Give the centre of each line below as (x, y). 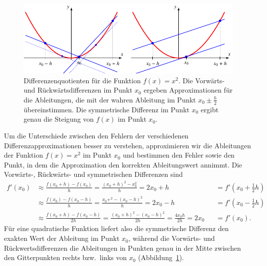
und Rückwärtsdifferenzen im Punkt (78, 90)
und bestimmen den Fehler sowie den (179, 155)
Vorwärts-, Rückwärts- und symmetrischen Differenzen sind (93, 174)
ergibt (210, 109)
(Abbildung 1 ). (161, 257)
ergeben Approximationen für (188, 90)
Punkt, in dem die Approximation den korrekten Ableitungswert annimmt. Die (123, 164)
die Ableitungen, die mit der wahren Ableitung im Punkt (110, 99)
